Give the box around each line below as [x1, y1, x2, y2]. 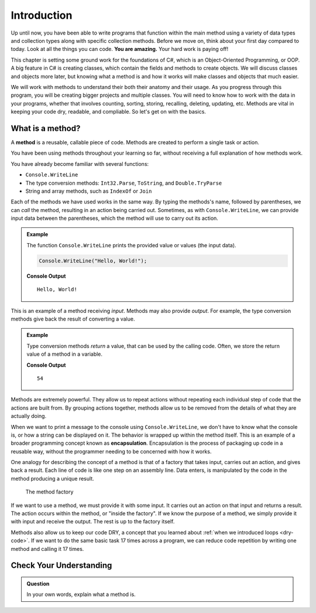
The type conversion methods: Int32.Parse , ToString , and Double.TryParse [25, 179, 222, 186]
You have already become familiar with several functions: [11, 160, 149, 167]
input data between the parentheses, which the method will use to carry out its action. [11, 214, 219, 222]
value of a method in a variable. [26, 350, 102, 357]
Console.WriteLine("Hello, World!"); [39, 257, 147, 264]
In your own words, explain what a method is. [26, 591, 136, 598]
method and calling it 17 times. [11, 545, 84, 552]
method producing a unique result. [11, 475, 94, 482]
